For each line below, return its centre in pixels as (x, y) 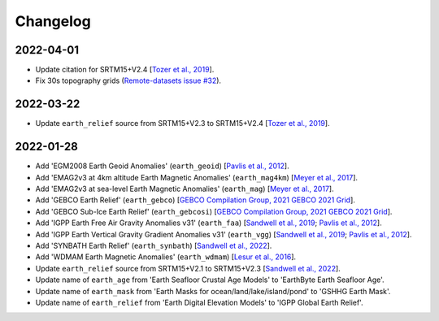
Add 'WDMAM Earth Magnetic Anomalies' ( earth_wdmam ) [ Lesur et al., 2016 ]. (166, 257)
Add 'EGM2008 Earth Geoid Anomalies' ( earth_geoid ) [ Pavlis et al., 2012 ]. (162, 166)
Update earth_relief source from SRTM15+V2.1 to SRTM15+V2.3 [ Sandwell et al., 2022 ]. (188, 268)
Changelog (53, 21)
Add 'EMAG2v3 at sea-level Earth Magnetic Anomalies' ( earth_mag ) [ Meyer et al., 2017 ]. (185, 189)
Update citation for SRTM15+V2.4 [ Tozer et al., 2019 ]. (125, 70)
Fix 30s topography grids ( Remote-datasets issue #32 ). (128, 80)
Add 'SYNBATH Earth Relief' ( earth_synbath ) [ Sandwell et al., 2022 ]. (154, 245)
